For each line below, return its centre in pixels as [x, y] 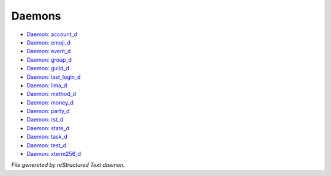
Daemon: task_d [47, 137]
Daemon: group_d [49, 60]
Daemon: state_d [48, 128]
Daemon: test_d [47, 145]
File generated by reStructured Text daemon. [68, 165]
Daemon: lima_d [47, 85]
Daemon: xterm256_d [54, 154]
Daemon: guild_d [48, 68]
